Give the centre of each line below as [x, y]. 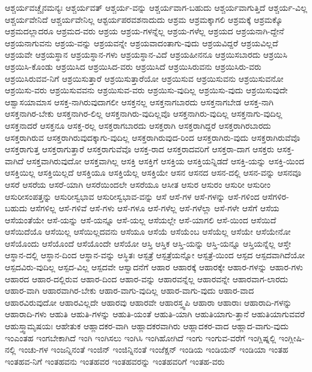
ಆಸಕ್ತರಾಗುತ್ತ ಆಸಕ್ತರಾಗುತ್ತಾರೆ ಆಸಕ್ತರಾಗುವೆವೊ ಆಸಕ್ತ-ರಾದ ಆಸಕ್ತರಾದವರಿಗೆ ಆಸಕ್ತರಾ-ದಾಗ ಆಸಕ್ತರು [139, 149]
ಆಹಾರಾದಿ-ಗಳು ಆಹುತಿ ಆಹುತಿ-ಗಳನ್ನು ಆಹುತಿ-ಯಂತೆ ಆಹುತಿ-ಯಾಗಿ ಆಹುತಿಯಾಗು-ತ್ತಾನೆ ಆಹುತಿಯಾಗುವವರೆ [155, 314]
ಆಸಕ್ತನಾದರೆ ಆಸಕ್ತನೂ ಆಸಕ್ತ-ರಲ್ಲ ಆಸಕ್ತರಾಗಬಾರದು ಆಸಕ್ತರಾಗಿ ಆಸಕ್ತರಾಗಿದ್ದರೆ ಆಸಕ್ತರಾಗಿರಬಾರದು [138, 125]
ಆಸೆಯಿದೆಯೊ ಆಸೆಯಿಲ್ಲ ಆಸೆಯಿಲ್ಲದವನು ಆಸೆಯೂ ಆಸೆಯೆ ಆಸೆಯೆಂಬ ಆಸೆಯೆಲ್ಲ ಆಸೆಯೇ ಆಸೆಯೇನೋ [148, 231]
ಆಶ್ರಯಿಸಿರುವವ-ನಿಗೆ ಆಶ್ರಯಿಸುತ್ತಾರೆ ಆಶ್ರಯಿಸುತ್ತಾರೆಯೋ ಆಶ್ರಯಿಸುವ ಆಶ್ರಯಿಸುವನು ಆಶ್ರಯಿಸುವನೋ [144, 78]
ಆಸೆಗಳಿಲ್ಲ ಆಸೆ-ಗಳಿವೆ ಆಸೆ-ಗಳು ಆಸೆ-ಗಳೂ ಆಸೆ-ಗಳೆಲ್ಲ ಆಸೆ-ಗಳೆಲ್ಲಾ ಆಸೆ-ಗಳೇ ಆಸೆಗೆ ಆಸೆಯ [154, 208]
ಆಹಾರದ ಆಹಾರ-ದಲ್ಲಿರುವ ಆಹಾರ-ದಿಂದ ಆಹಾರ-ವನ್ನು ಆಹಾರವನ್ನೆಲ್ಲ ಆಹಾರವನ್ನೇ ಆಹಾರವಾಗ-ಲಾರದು [147, 278]
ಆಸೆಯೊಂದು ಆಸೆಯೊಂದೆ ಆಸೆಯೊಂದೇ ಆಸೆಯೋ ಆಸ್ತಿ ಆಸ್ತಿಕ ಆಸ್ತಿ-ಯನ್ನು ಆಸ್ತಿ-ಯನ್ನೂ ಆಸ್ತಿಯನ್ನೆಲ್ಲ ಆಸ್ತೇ [148, 243]
